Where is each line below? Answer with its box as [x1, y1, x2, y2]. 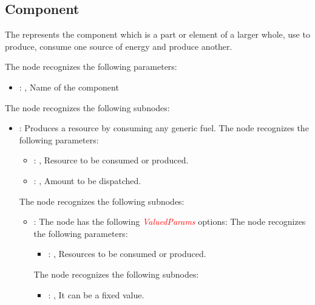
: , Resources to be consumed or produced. [48, 247, 206, 260]
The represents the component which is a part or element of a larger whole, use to [5, 28, 310, 41]
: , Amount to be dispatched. [33, 174, 141, 187]
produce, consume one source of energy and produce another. [5, 39, 232, 52]
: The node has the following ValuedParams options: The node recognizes [33, 215, 306, 228]
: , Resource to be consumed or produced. [33, 154, 189, 166]
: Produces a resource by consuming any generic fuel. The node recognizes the [19, 122, 309, 134]
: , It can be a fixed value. [48, 288, 144, 301]
